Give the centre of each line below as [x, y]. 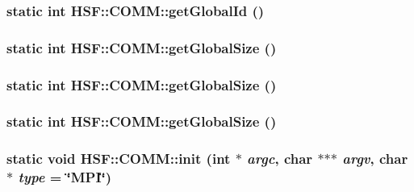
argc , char [280, 159]
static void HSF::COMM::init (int [119, 159]
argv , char [375, 159]
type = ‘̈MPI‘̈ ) [65, 177]
